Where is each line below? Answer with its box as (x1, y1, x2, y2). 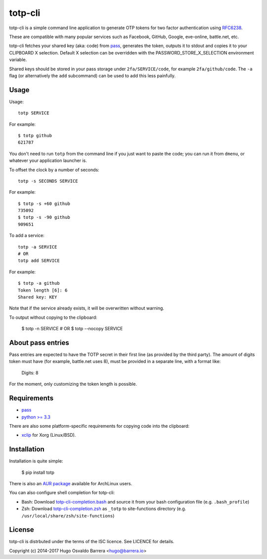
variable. (9, 57, 27, 63)
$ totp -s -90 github (18, 214, 70, 220)
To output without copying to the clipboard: (9, 314, 97, 320)
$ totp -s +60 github (18, 201, 70, 206)
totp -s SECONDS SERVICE (18, 178, 78, 184)
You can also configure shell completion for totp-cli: (9, 490, 115, 496)
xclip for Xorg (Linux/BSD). (21, 432, 76, 438)
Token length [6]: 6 (18, 287, 68, 293)
